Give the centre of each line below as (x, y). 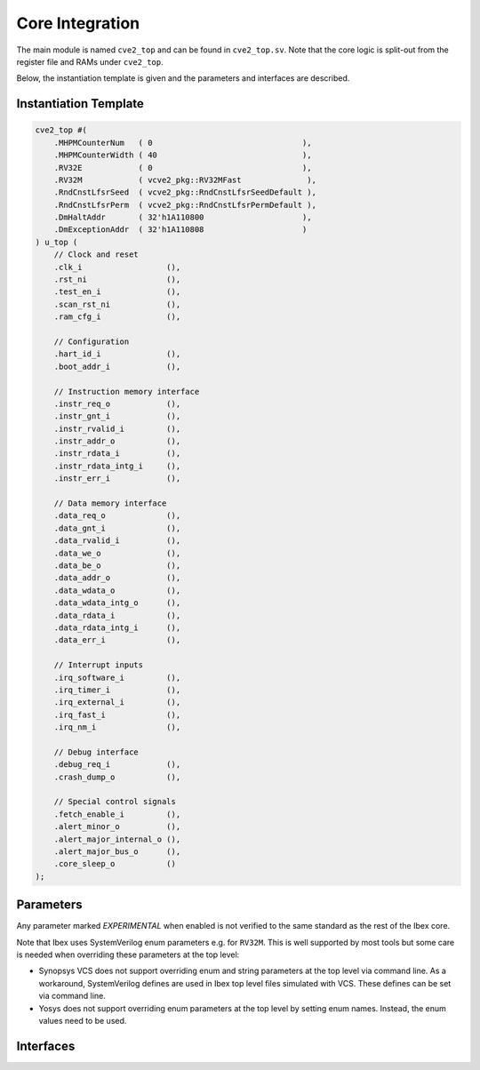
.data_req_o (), (117, 516)
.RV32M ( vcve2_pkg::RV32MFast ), (185, 180)
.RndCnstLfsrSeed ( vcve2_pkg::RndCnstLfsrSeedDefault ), (185, 192)
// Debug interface (96, 752)
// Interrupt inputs (99, 665)
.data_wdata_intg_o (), (117, 603)
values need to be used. (83, 1021)
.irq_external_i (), (117, 703)
